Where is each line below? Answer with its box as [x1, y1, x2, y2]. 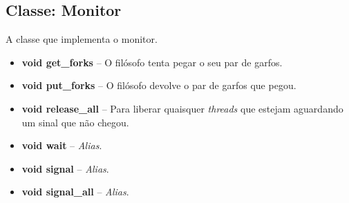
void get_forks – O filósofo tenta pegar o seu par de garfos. [21, 55, 283, 69]
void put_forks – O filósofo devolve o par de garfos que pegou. [21, 78, 296, 93]
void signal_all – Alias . [21, 184, 129, 199]
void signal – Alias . [21, 161, 109, 175]
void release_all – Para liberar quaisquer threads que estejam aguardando [21, 101, 343, 115]
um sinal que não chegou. [21, 115, 129, 129]
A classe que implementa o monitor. [6, 32, 158, 46]
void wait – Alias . [21, 138, 102, 153]
